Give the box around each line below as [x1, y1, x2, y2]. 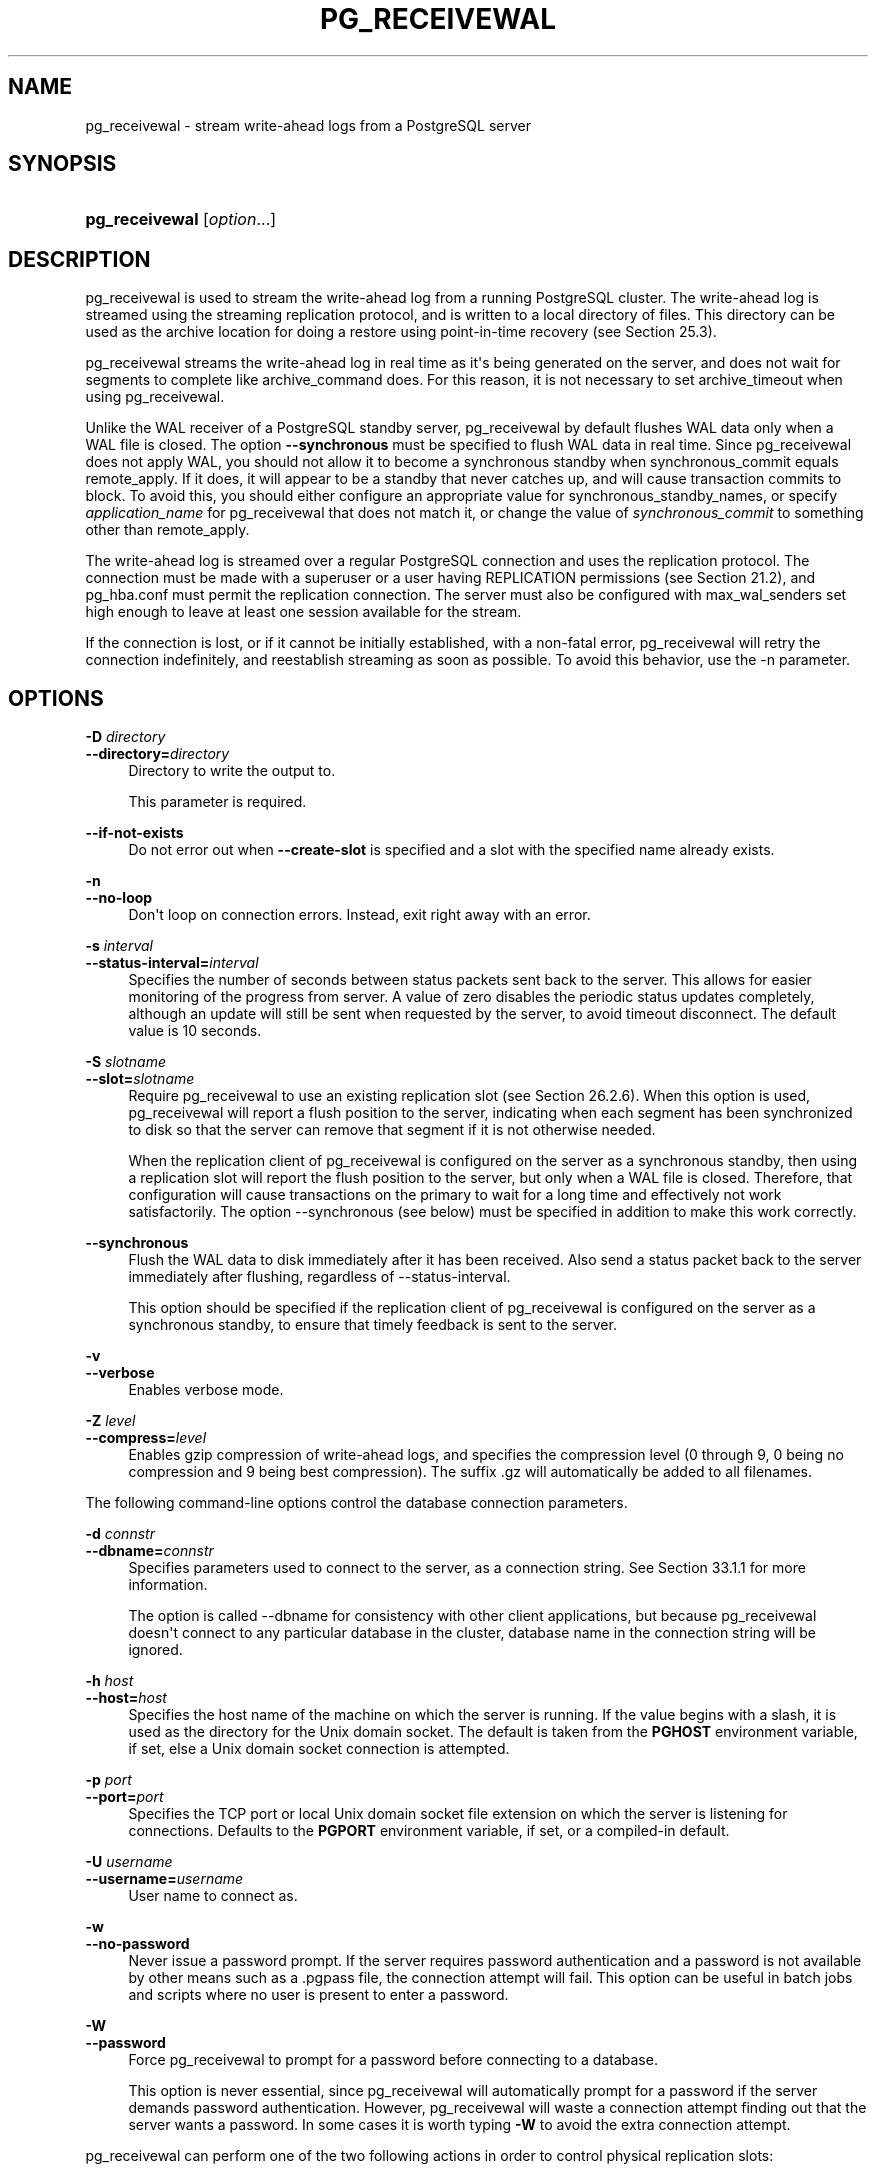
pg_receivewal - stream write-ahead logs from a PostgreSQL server [85, 116, 531, 134]
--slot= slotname [85, 1070, 195, 1088]
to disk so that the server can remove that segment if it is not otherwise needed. [128, 1121, 656, 1139]
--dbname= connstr [85, 1542, 214, 1560]
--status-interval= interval [85, 954, 259, 972]
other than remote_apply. [85, 521, 250, 539]
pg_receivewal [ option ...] [85, 209, 277, 230]
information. [128, 1576, 208, 1594]
